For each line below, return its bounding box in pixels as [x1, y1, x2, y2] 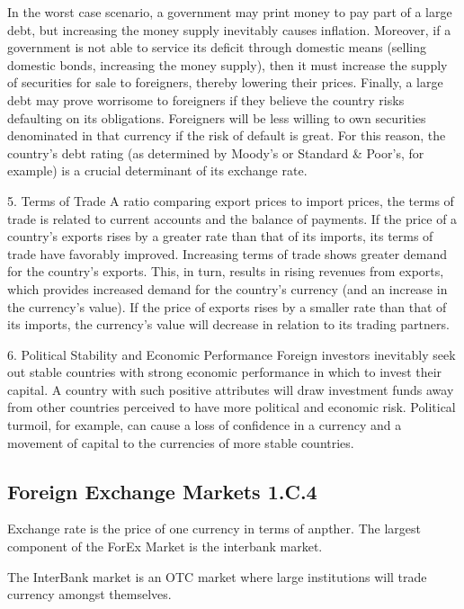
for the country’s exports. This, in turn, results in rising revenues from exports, [7, 262, 444, 281]
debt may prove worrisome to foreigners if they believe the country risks [7, 90, 405, 109]
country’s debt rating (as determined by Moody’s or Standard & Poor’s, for [7, 143, 424, 162]
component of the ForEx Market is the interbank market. [7, 537, 323, 556]
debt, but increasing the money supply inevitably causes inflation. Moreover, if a [7, 20, 451, 39]
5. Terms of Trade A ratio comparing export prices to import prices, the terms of [7, 191, 454, 210]
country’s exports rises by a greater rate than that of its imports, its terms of [7, 227, 433, 246]
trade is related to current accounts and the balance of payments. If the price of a [7, 209, 458, 228]
